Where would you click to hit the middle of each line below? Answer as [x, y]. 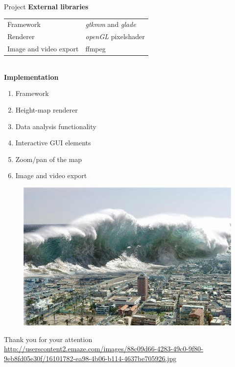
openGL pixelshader [115, 36]
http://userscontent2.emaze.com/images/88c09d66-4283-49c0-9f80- [104, 349]
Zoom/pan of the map [49, 159]
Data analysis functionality [56, 126]
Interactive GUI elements [53, 143]
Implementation [31, 77]
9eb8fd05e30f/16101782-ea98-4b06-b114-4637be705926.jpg [90, 358]
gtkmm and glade [111, 24]
